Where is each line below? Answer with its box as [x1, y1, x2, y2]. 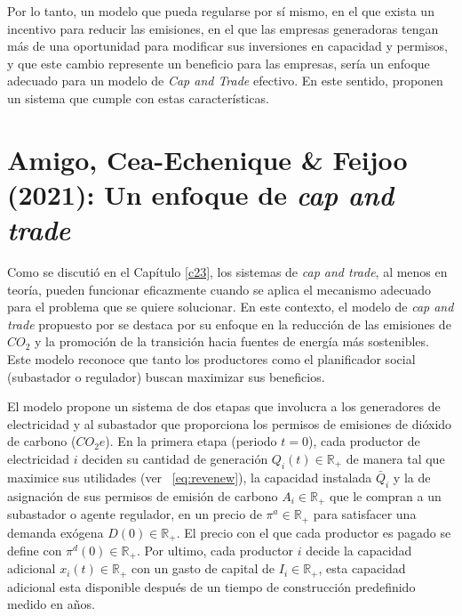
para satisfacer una [313, 505, 417, 523]
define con [7, 540, 62, 559]
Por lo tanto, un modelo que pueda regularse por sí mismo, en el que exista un [7, 2, 434, 20]
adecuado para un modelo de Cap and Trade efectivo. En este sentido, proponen [7, 71, 443, 90]
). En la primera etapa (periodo [105, 432, 277, 450]
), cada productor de [307, 432, 420, 450]
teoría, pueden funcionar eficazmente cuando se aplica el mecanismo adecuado [7, 280, 431, 298]
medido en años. [7, 595, 95, 613]
